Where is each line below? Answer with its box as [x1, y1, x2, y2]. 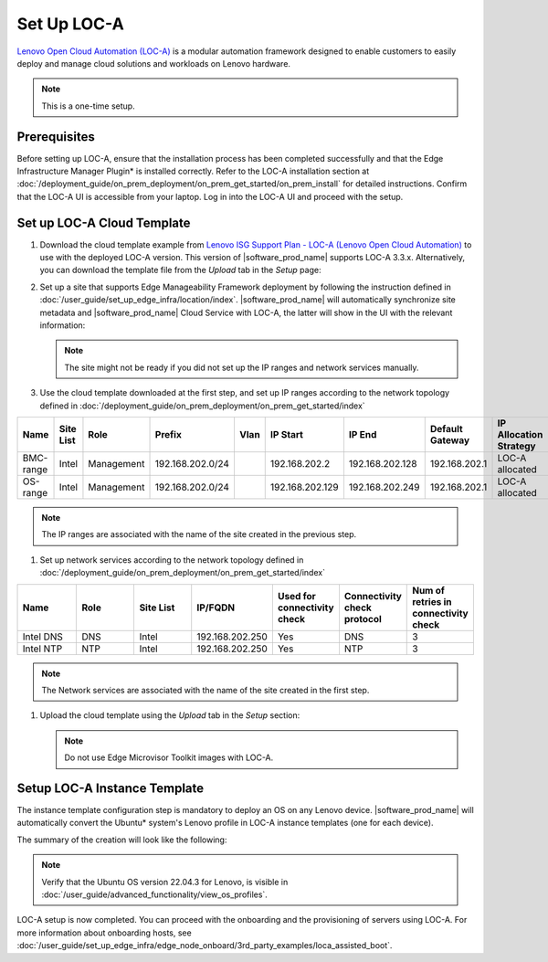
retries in [412, 595, 452, 608]
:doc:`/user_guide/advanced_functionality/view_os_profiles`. [41, 889, 269, 900]
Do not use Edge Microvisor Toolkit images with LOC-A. [64, 752, 274, 763]
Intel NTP [22, 642, 63, 655]
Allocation [497, 428, 543, 440]
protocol [343, 612, 383, 625]
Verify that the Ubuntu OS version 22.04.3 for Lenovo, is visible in [41, 876, 289, 887]
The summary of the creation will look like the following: [16, 834, 227, 845]
